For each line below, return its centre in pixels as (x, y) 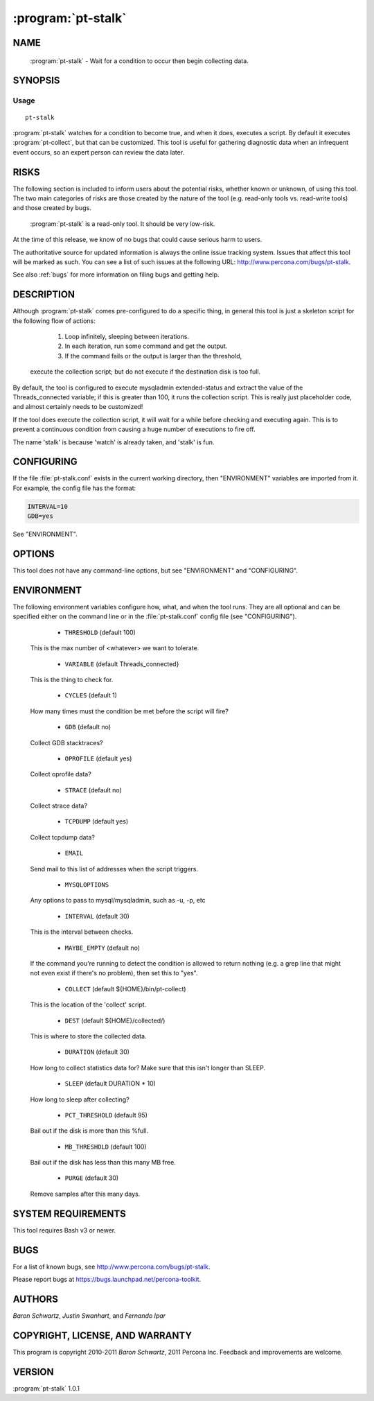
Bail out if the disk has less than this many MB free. (103, 1163)
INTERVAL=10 (48, 506)
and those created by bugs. (52, 208)
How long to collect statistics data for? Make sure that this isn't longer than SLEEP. (148, 1068)
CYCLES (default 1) (91, 695)
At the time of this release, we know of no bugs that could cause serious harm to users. (137, 240)
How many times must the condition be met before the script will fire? (129, 711)
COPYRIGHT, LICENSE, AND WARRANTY (102, 1335)
